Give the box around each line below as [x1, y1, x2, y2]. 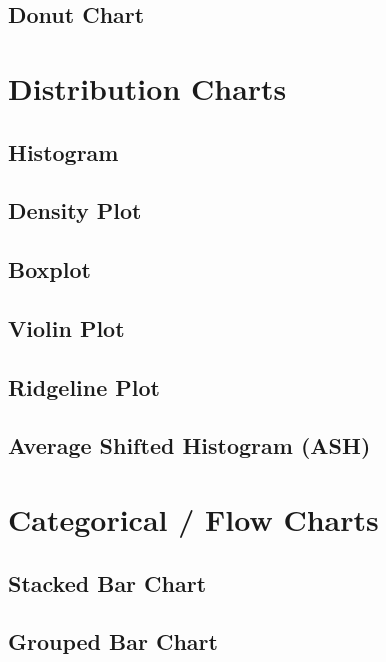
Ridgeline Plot [8, 371, 160, 402]
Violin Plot [8, 312, 125, 343]
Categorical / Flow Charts [8, 499, 379, 540]
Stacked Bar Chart [8, 567, 207, 598]
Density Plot [8, 195, 142, 226]
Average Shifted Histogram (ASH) [8, 430, 371, 461]
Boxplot [8, 254, 91, 285]
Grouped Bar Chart [8, 626, 218, 657]
